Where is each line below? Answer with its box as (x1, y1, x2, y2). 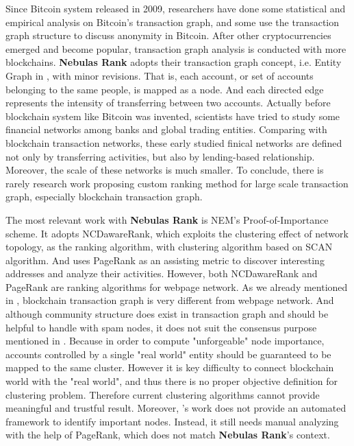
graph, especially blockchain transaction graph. (5, 189, 203, 204)
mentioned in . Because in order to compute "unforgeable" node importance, (5, 333, 325, 348)
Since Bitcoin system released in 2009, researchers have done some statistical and (5, 1, 346, 15)
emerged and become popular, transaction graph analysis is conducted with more (5, 41, 346, 56)
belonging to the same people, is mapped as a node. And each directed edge (5, 82, 324, 96)
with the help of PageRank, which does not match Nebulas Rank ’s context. (5, 427, 330, 442)
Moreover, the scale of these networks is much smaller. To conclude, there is (5, 163, 324, 177)
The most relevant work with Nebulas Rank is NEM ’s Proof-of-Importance (5, 212, 329, 226)
